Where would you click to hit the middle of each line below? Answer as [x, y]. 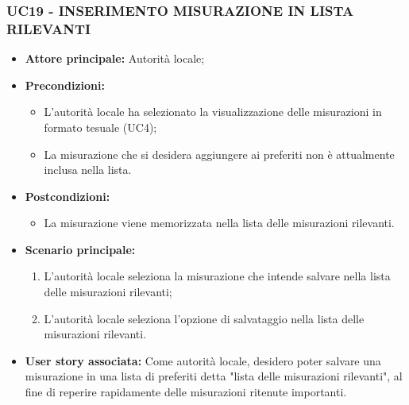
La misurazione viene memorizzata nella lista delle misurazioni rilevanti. [219, 223]
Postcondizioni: [68, 196]
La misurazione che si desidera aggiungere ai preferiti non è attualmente [219, 154]
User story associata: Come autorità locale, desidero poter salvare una [203, 360]
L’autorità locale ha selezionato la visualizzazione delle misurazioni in [213, 112]
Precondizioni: [65, 85]
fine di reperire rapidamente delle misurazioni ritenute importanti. [186, 392]
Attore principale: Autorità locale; [115, 58]
